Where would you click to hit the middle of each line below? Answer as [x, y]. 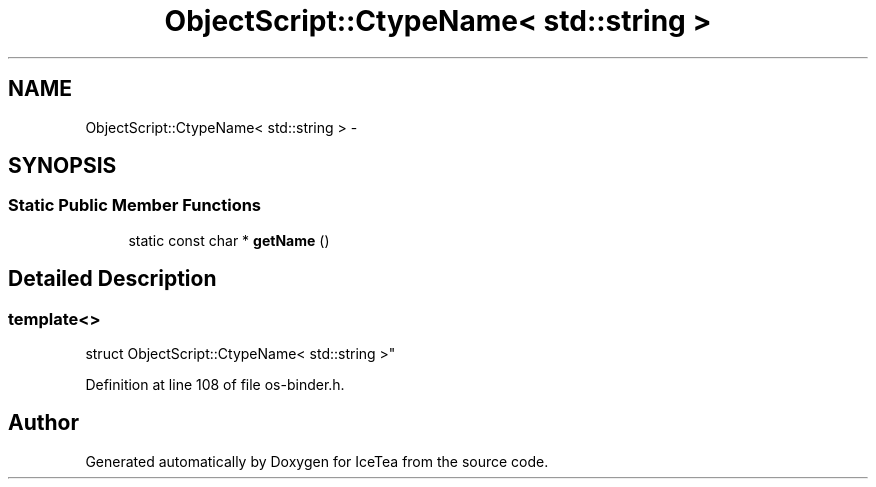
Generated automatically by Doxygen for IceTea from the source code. [317, 461]
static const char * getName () [229, 240]
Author [43, 423]
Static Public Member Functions [135, 205]
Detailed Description [112, 279]
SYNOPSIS [62, 166]
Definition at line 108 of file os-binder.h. [215, 385]
